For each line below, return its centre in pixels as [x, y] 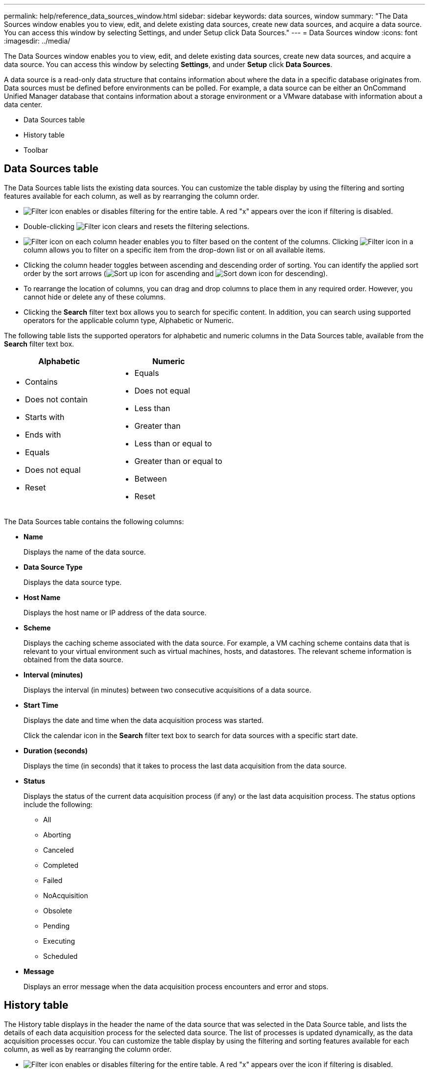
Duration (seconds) [56, 750]
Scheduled [60, 956]
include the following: [58, 804]
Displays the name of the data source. [85, 552]
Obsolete [58, 910]
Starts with [45, 417]
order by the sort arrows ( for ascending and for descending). [176, 273]
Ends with [43, 434]
